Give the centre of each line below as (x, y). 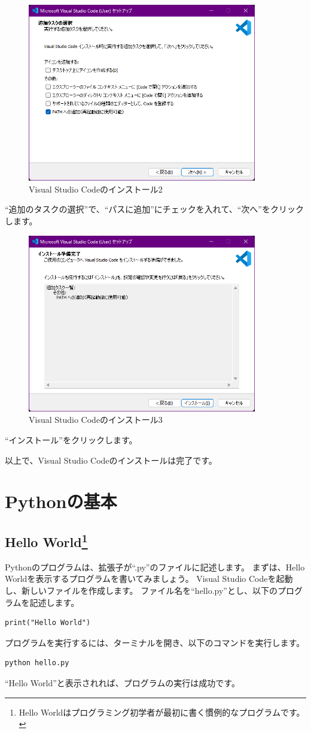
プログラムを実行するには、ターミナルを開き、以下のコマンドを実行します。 (155, 642)
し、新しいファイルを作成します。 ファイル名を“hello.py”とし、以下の (141, 590)
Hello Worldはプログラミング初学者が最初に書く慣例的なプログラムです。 (162, 712)
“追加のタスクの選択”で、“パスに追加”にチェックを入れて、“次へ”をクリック (154, 209)
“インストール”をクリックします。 (71, 440)
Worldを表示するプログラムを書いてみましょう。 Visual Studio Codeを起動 (149, 579)
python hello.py (37, 663)
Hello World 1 (46, 540)
